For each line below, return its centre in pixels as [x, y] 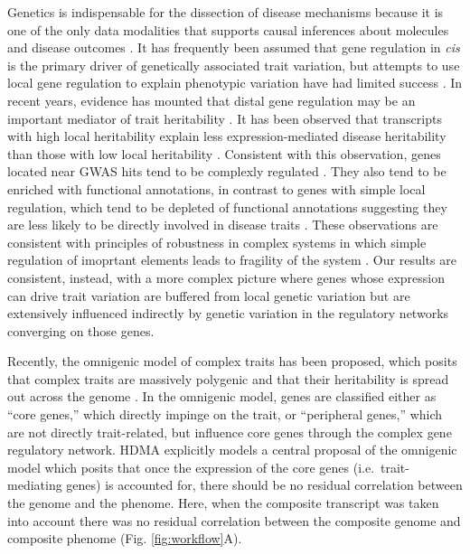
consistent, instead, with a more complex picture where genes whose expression [226, 277]
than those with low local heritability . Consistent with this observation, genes [224, 153]
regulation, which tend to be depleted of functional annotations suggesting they [227, 207]
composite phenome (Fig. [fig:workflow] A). [125, 538]
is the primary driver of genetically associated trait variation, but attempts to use [234, 65]
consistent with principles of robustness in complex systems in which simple [217, 242]
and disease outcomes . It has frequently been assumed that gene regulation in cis [234, 47]
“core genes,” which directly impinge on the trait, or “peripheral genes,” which [225, 414]
